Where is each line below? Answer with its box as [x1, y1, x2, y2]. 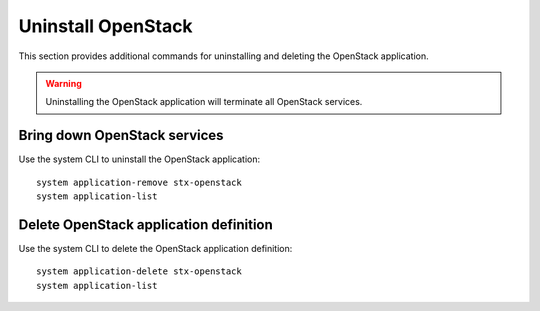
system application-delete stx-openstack [36, 266, 242, 277]
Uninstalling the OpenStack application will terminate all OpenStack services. [45, 96, 363, 108]
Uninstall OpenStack [18, 15, 194, 37]
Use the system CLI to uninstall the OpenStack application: [18, 153, 260, 165]
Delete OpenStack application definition [18, 216, 274, 233]
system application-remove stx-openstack [36, 176, 242, 188]
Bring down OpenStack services [18, 127, 224, 144]
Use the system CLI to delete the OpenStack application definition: [18, 242, 293, 254]
